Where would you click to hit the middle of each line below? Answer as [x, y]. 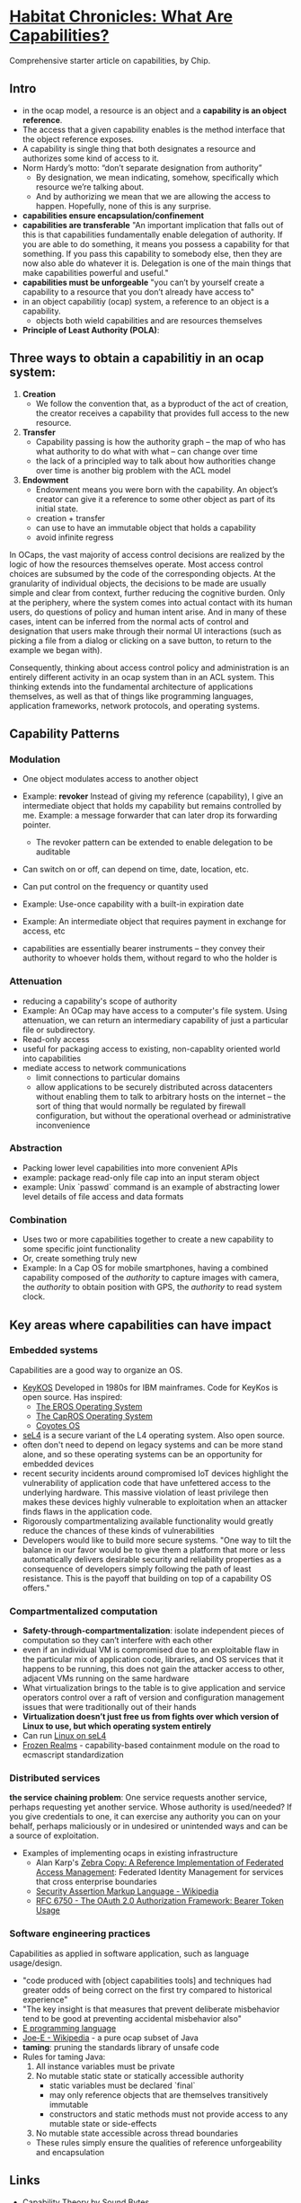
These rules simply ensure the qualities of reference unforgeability [159, 2142]
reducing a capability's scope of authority [100, 1001]
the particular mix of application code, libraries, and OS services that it [153, 1659]
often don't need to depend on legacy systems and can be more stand [152, 1445]
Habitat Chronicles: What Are [121, 17]
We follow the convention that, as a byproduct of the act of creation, [162, 403]
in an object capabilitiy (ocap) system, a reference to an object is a [146, 301]
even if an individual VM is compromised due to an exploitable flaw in [150, 1650]
